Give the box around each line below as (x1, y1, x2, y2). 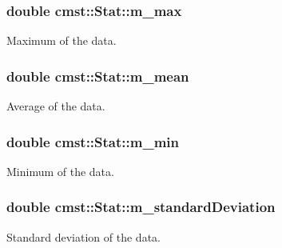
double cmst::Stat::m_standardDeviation (6, 197, 276, 217)
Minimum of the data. (6, 162, 114, 179)
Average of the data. (6, 98, 105, 114)
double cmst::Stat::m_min (6, 131, 179, 151)
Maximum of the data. (6, 32, 117, 49)
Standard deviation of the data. (6, 228, 161, 245)
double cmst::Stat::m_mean (6, 66, 189, 86)
